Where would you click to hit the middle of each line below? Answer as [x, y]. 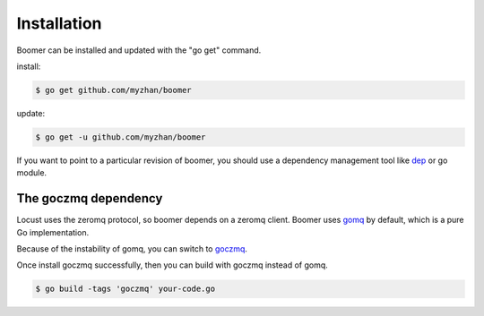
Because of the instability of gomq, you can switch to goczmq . [132, 248]
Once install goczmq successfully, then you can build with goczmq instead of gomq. [173, 265]
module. [32, 173]
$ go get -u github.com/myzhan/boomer [121, 137]
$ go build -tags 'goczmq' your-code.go [125, 289]
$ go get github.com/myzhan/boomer [113, 90]
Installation [59, 23]
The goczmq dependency [90, 198]
